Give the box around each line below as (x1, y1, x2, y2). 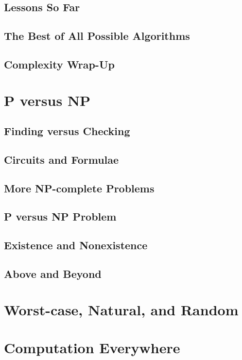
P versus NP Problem (4, 209, 117, 224)
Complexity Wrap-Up (4, 56, 115, 71)
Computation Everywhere (4, 337, 180, 357)
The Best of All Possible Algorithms (4, 28, 190, 43)
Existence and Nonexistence (4, 238, 148, 253)
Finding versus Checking (4, 123, 130, 138)
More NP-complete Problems (4, 180, 155, 195)
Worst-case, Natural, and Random (4, 299, 239, 319)
